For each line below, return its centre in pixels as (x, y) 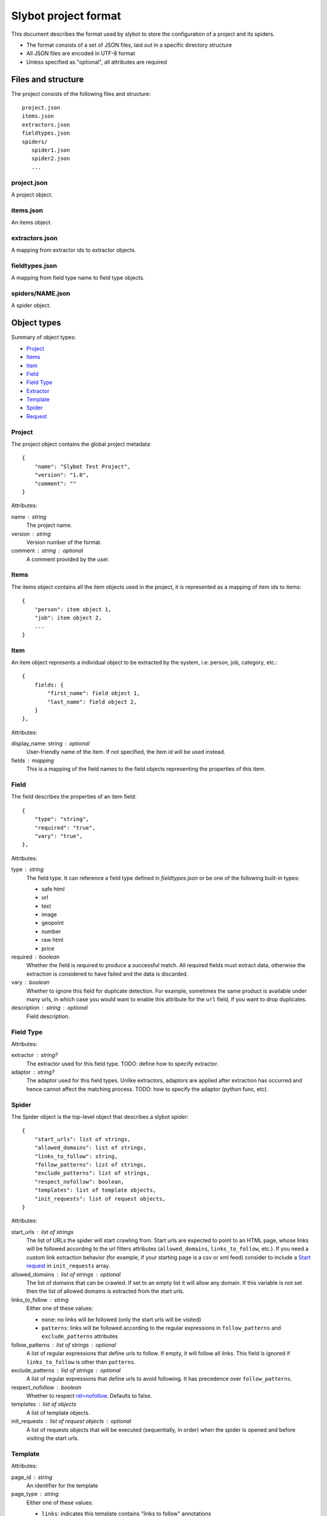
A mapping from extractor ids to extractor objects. (74, 250)
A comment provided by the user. (68, 559)
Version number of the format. (64, 542)
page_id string (32, 1477)
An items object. (31, 223)
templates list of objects (44, 1404)
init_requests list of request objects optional (71, 1421)
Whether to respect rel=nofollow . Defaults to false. (89, 1396)
